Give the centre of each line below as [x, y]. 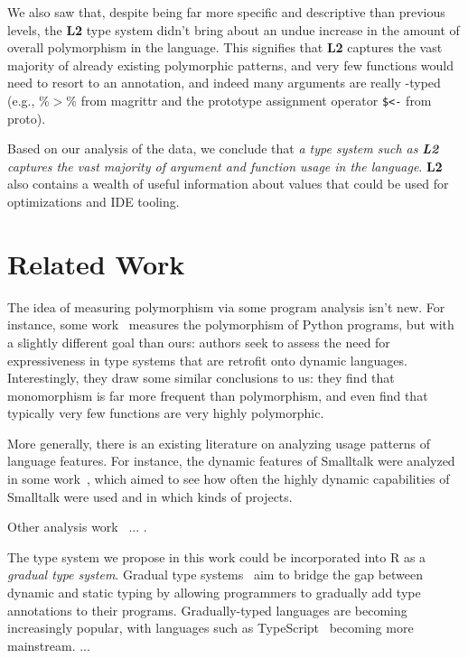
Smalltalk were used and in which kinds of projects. [150, 496]
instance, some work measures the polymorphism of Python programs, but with [231, 324]
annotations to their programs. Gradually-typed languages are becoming [207, 610]
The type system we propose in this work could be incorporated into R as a [217, 556]
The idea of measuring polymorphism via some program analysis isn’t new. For [226, 306]
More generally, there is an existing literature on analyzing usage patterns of [219, 443]
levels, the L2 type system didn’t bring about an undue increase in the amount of [234, 29]
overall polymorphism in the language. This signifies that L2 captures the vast [225, 47]
